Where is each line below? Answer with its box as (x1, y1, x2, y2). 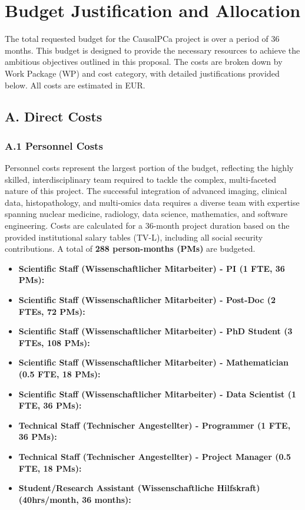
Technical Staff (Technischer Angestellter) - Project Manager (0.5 (18, 450, 291, 462)
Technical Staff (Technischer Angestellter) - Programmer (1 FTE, (18, 419, 291, 431)
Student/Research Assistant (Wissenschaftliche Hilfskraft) (18, 482, 260, 494)
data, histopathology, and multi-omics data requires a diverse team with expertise (5, 196, 300, 208)
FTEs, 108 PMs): (18, 336, 90, 348)
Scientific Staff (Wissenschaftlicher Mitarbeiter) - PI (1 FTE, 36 (18, 262, 285, 274)
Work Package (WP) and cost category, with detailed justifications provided (5, 67, 280, 79)
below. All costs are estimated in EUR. (5, 78, 145, 91)
